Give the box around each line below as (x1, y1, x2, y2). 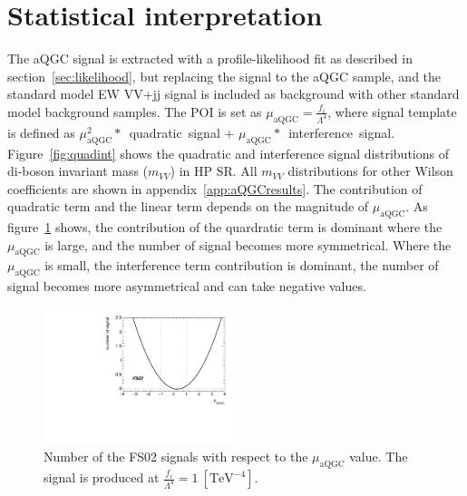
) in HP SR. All (170, 161, 258, 180)
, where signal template (327, 102, 457, 121)
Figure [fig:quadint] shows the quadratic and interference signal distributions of (7, 143, 449, 162)
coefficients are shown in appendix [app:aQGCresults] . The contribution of (7, 179, 423, 198)
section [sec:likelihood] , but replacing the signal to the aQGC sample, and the (7, 66, 442, 85)
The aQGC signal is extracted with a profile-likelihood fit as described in (7, 49, 413, 68)
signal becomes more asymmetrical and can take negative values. (7, 277, 366, 296)
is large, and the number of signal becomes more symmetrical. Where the (44, 235, 452, 254)
